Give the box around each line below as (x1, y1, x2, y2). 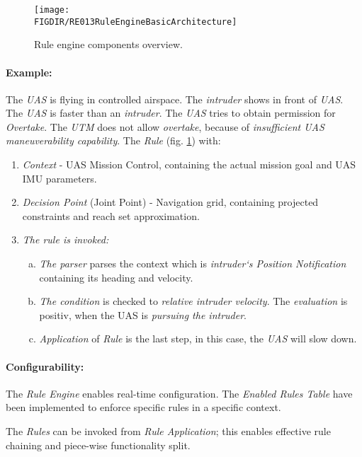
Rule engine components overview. (34, 37, 183, 52)
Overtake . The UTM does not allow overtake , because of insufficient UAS (6, 119, 324, 134)
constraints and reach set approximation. (22, 208, 200, 223)
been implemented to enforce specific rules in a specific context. (6, 400, 281, 415)
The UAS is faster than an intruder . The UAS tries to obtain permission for (6, 105, 336, 120)
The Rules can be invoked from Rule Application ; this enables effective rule (6, 424, 331, 438)
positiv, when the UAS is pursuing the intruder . (39, 307, 247, 322)
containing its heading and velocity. (39, 270, 193, 284)
